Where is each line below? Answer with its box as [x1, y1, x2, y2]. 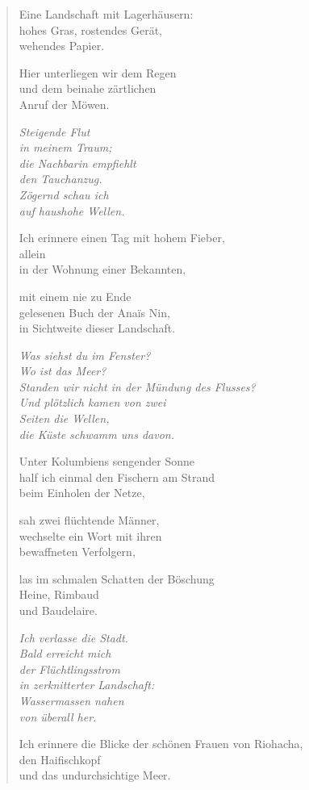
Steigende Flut [19, 123, 90, 140]
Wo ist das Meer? [19, 362, 106, 379]
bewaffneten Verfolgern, [19, 543, 136, 560]
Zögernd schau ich [19, 186, 109, 203]
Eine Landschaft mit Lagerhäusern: [19, 6, 194, 22]
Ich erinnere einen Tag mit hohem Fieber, [19, 229, 225, 246]
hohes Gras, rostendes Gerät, [19, 21, 162, 38]
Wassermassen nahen [19, 692, 124, 708]
